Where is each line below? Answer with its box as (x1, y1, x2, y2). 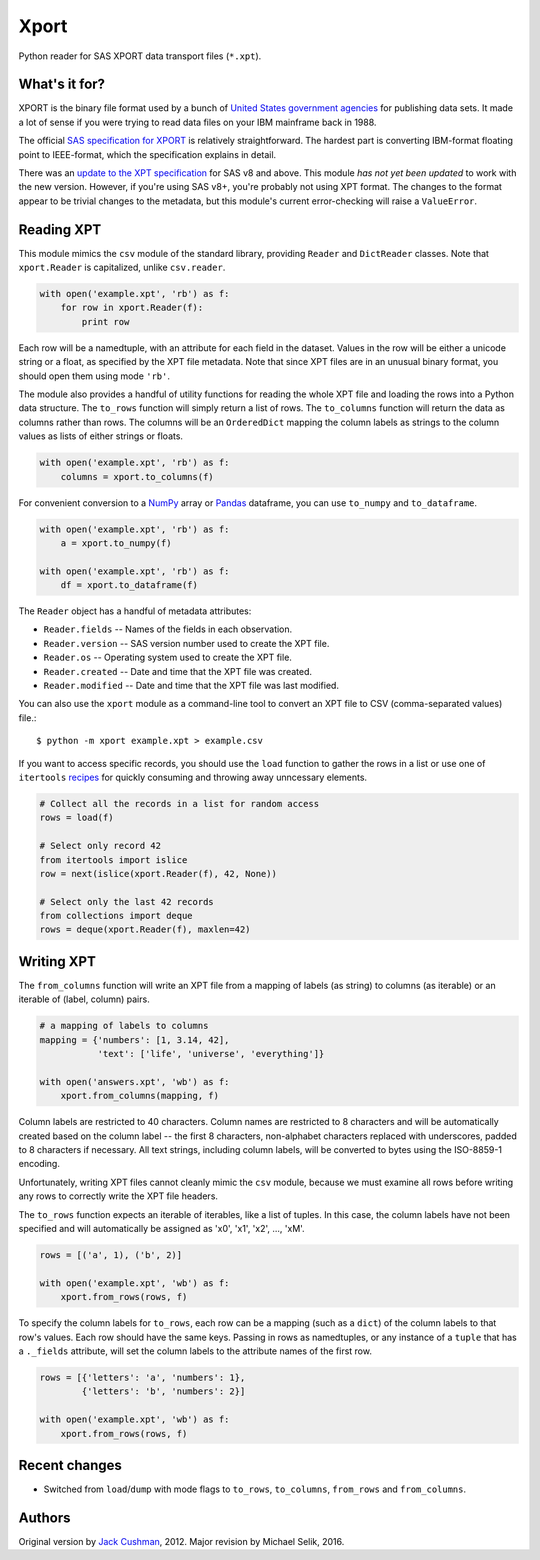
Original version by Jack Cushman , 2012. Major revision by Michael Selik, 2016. (18, 1535, 345, 1547)
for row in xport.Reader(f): (60, 302, 204, 314)
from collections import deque (39, 910, 194, 922)
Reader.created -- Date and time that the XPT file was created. (43, 665, 313, 677)
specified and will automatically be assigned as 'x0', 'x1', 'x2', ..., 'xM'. (18, 1223, 305, 1235)
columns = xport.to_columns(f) (60, 471, 214, 482)
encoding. (18, 1158, 60, 1170)
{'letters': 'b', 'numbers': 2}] (81, 1386, 246, 1397)
